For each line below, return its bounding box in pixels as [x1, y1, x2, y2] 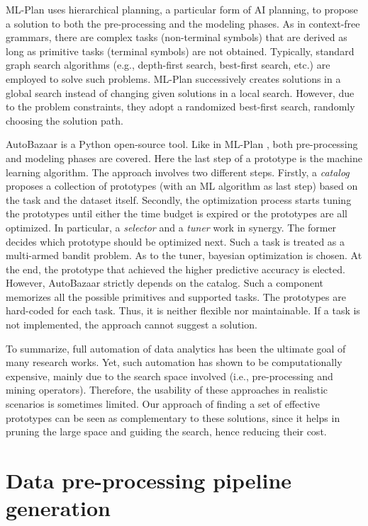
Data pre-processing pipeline [6, 466, 292, 494]
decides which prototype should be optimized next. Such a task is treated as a [6, 234, 345, 248]
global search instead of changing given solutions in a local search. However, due [6, 85, 355, 100]
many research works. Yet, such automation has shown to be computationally [6, 355, 342, 370]
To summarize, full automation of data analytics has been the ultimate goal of [6, 341, 346, 355]
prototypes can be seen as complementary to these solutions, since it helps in [6, 410, 340, 425]
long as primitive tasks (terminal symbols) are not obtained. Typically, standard [6, 43, 355, 58]
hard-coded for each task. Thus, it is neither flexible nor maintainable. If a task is [6, 303, 360, 318]
